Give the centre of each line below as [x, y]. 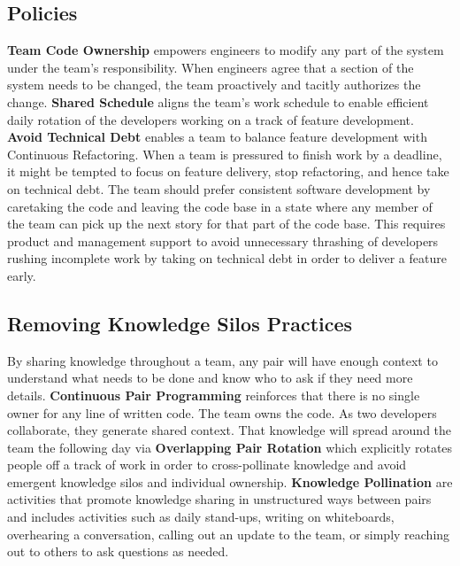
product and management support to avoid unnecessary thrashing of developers [223, 240]
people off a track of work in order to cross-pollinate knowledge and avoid [207, 465]
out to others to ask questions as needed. [118, 551]
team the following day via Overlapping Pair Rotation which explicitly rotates [230, 447]
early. [22, 275]
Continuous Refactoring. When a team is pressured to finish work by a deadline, [225, 154]
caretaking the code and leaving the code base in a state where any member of [220, 206]
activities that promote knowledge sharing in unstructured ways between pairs [219, 499]
